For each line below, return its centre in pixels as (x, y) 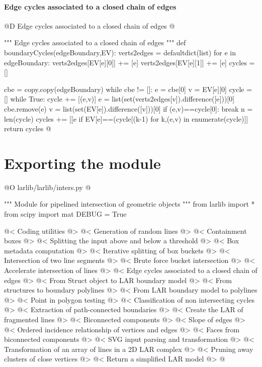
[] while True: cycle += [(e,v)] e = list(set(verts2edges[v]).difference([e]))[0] (119, 99)
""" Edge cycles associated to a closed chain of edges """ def (95, 42)
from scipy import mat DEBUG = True (65, 214)
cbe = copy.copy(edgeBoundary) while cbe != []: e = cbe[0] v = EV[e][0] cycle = (128, 89)
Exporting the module (82, 163)
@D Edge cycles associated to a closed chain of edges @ (90, 25)
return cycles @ (28, 128)
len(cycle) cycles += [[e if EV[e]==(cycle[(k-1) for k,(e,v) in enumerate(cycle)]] (126, 118)
